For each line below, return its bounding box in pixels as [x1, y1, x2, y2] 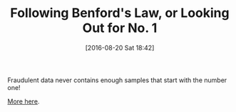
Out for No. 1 [82, 20, 158, 36]
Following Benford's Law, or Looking [10, 5, 230, 21]
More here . [7, 97, 40, 106]
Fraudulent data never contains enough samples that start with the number [7, 76, 227, 84]
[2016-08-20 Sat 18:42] [85, 43, 155, 52]
